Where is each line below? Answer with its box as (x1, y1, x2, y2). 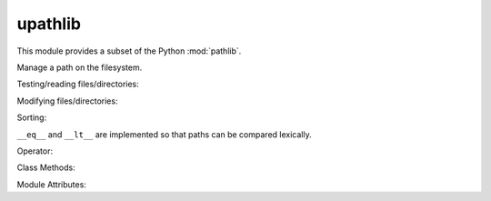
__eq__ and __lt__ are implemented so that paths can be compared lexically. (16, 128, 313, 140)
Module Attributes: (16, 178, 86, 190)
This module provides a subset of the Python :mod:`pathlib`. (16, 45, 242, 56)
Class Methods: (16, 162, 76, 173)
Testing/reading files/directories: (16, 78, 140, 90)
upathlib (16, 14, 82, 34)
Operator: (16, 146, 54, 156)
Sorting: (16, 112, 47, 123)
